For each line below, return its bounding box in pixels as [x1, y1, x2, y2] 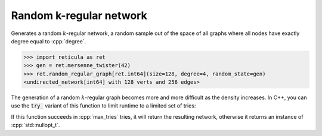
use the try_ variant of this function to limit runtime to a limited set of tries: [11, 102, 196, 109]
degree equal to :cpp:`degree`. [11, 37, 86, 45]
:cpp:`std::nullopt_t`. [11, 122, 60, 129]
